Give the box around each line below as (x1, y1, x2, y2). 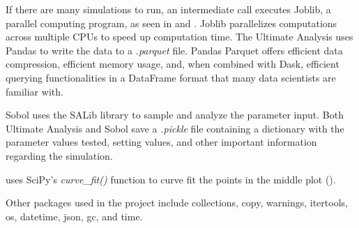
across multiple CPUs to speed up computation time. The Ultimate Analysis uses (6, 29, 353, 44)
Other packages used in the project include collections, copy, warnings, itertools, (6, 195, 348, 210)
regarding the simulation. (6, 148, 113, 162)
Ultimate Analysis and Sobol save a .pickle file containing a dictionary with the (6, 121, 344, 135)
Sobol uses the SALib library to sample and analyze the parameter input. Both (6, 107, 344, 122)
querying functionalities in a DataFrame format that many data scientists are (6, 70, 336, 84)
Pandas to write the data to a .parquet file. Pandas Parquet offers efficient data (6, 43, 343, 57)
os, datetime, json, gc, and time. (6, 208, 143, 223)
